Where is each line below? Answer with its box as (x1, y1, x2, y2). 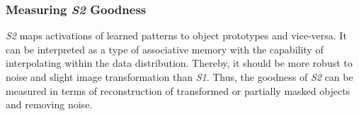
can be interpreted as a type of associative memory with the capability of (6, 41, 324, 56)
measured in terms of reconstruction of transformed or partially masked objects (6, 83, 351, 98)
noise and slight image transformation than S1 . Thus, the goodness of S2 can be (6, 70, 353, 84)
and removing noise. (6, 97, 93, 112)
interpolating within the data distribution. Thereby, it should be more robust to (6, 56, 353, 70)
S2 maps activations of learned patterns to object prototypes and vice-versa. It (6, 28, 347, 43)
